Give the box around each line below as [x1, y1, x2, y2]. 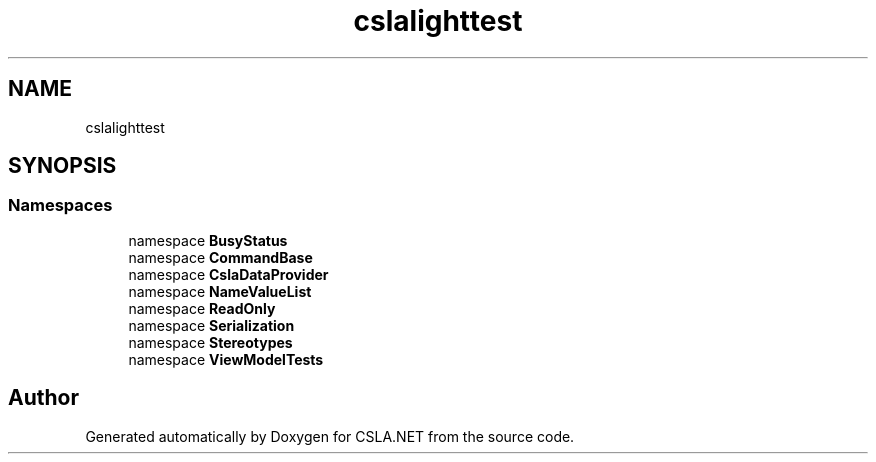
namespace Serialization [128, 316, 295, 334]
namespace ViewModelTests [128, 350, 324, 368]
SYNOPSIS [8, 153, 117, 179]
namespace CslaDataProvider [128, 265, 329, 283]
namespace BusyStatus [128, 231, 288, 249]
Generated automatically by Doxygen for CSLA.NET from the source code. [85, 427, 575, 445]
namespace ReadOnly [128, 299, 276, 317]
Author [8, 385, 79, 411]
